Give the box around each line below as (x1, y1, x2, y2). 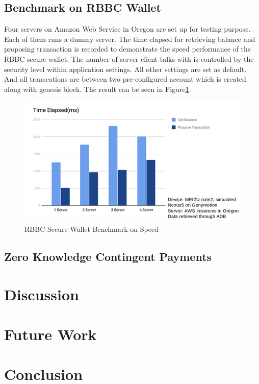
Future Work (4, 323, 97, 344)
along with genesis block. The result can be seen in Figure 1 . (4, 83, 191, 94)
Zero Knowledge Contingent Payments (4, 248, 212, 264)
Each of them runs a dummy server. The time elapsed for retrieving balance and (4, 33, 255, 44)
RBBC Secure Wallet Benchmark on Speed (24, 223, 159, 234)
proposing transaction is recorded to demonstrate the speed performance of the (4, 43, 251, 54)
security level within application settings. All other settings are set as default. (4, 63, 247, 74)
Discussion (4, 283, 79, 304)
